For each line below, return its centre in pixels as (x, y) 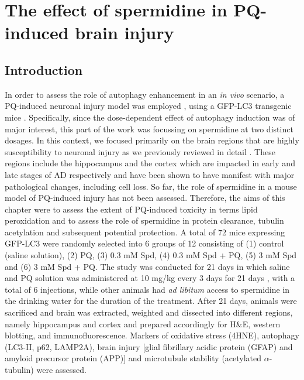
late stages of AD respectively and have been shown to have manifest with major (150, 174)
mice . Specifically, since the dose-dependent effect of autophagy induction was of (150, 117)
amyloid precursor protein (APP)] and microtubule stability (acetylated (133, 358)
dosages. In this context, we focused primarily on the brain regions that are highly (152, 140)
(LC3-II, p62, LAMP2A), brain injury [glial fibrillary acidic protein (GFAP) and (149, 346)
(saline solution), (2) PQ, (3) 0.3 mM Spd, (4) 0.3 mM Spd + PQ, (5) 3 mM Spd (151, 255)
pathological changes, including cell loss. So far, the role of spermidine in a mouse (151, 186)
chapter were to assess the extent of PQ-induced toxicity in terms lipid (131, 209)
